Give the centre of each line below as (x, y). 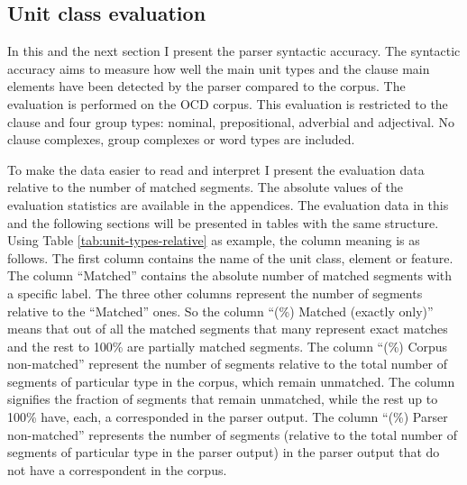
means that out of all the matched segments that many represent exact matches (228, 329)
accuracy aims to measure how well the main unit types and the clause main (219, 68)
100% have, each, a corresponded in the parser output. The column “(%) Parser (228, 417)
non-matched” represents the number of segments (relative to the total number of (233, 434)
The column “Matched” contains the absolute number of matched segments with (230, 275)
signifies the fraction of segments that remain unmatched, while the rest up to (223, 399)
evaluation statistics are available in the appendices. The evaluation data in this (228, 204)
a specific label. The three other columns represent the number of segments (215, 293)
